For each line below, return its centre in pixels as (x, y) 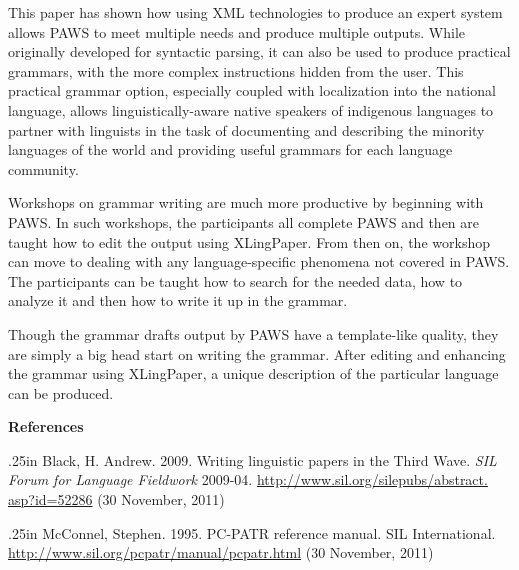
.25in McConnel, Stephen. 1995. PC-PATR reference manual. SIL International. (252, 532)
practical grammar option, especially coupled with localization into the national (252, 90)
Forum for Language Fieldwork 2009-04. (130, 479)
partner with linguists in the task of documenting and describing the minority (246, 129)
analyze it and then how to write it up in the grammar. (178, 300)
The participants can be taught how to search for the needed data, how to (235, 280)
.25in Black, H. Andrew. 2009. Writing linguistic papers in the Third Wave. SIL (252, 459)
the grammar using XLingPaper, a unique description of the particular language (253, 373)
